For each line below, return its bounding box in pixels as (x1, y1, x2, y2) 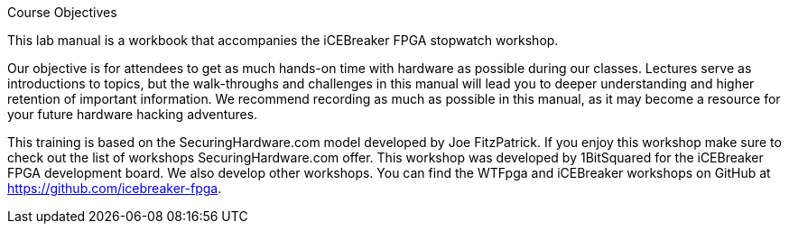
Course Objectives (7, 5, 117, 20)
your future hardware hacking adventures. (7, 106, 258, 122)
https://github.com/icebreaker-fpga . (7, 180, 222, 196)
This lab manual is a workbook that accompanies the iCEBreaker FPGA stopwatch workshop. (7, 32, 559, 48)
